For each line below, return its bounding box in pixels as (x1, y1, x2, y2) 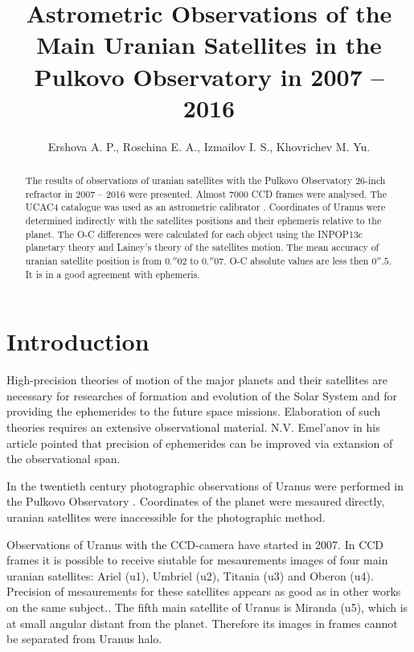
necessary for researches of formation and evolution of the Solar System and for (6, 387, 397, 404)
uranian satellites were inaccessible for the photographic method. (6, 509, 326, 526)
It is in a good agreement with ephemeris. (25, 267, 200, 281)
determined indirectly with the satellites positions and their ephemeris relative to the (25, 214, 382, 228)
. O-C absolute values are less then (223, 254, 369, 268)
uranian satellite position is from (25, 254, 162, 268)
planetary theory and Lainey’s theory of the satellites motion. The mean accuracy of (25, 240, 379, 254)
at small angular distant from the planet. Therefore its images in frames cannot (6, 614, 398, 631)
